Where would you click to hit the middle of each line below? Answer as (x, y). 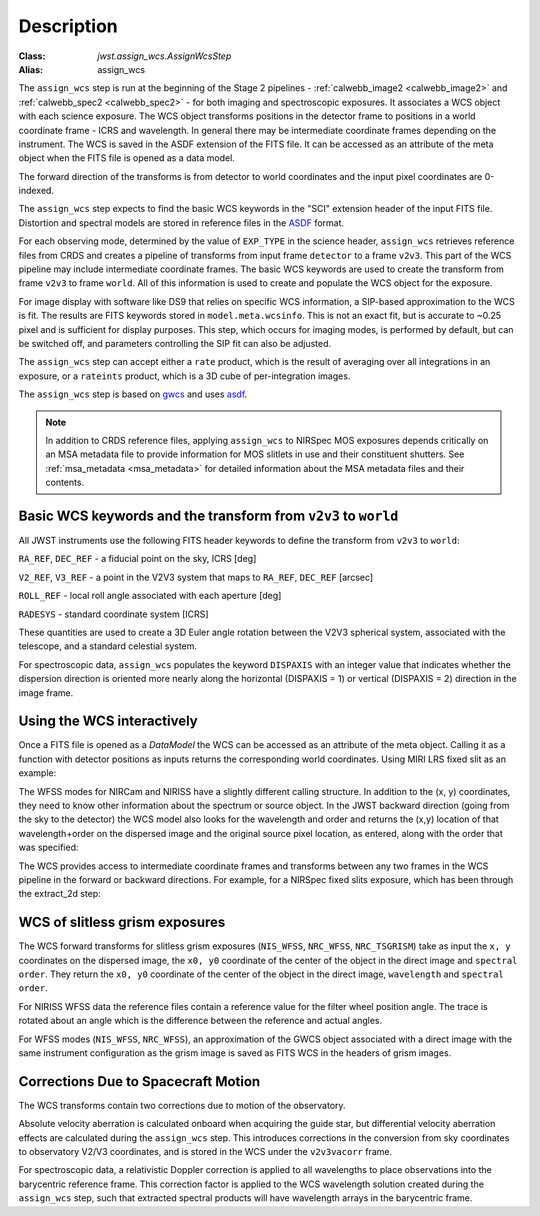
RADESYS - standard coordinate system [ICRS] (113, 614)
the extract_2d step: (60, 894)
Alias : (31, 69)
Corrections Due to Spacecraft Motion (139, 1081)
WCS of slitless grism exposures (122, 922)
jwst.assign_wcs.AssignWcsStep (164, 56)
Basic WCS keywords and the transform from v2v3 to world (208, 515)
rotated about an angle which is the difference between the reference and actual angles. (200, 1021)
